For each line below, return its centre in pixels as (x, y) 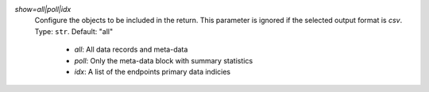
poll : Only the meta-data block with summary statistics (164, 60)
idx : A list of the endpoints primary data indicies (152, 71)
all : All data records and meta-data (131, 50)
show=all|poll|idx (43, 9)
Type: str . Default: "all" (74, 31)
